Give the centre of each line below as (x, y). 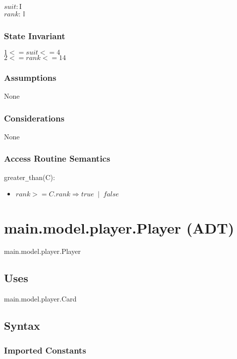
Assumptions (30, 77)
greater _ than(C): (30, 177)
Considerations (34, 118)
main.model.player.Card (40, 299)
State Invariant (35, 35)
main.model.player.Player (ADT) (119, 227)
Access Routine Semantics (57, 158)
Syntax (22, 326)
